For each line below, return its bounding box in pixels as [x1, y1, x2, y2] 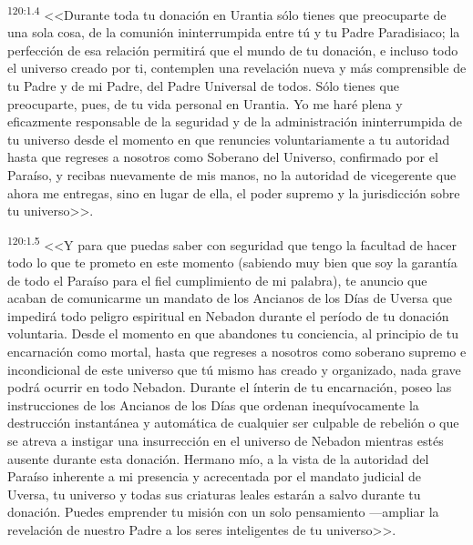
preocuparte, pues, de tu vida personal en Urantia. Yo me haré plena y [7, 94, 403, 113]
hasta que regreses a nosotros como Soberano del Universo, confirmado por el [7, 147, 438, 167]
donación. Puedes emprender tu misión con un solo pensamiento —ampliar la [7, 502, 439, 521]
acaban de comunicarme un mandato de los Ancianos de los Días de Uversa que [7, 288, 452, 308]
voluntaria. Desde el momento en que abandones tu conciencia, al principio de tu [7, 324, 459, 343]
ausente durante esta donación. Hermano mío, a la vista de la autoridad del [7, 449, 429, 468]
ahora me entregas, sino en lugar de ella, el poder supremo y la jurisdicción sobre [7, 183, 460, 202]
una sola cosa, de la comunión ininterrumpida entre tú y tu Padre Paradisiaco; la [7, 23, 460, 42]
